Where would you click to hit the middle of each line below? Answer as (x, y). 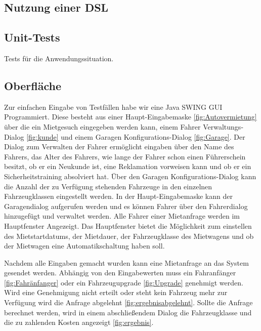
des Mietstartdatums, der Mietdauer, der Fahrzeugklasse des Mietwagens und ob (129, 236)
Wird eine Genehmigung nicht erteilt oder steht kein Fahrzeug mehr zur (116, 292)
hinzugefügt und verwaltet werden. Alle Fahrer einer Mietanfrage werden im (122, 216)
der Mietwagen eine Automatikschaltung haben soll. (84, 246)
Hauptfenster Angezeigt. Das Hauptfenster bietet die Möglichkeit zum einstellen (128, 225)
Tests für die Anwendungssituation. (59, 58)
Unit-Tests (32, 37)
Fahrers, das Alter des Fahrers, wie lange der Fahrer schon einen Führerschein (125, 156)
